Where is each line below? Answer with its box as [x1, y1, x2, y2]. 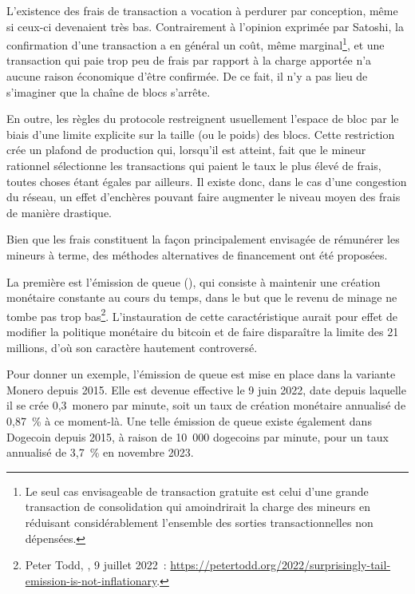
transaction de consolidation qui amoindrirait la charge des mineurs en [25, 498, 370, 515]
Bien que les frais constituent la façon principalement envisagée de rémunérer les [6, 231, 400, 247]
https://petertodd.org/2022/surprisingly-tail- [170, 556, 391, 573]
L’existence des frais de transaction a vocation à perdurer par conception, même [6, 2, 398, 18]
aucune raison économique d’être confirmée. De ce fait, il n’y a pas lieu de [6, 68, 368, 85]
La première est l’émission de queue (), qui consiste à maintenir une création [6, 273, 381, 290]
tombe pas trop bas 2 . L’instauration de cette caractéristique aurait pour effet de [6, 305, 397, 324]
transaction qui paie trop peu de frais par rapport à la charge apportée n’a [6, 52, 372, 69]
